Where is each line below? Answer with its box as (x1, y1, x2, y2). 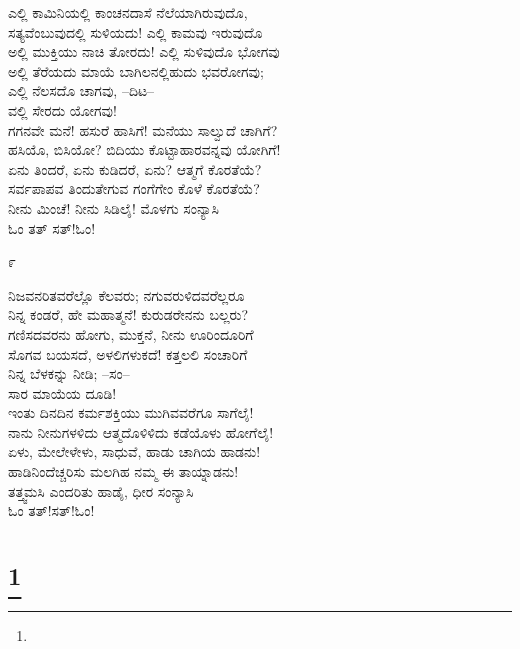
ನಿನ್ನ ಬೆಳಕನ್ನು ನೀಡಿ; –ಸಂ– (8, 363, 130, 384)
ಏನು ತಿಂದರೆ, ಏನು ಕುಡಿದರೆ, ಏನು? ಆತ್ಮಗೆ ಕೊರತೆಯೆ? (8, 158, 262, 179)
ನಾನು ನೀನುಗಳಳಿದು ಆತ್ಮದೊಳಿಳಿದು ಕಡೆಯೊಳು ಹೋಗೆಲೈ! (8, 421, 274, 442)
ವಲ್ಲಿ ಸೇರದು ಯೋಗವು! (8, 99, 117, 120)
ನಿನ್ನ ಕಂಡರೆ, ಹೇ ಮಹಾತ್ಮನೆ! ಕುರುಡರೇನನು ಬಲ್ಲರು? (8, 304, 249, 325)
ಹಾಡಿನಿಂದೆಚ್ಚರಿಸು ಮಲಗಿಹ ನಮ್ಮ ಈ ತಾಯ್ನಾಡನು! (8, 461, 239, 482)
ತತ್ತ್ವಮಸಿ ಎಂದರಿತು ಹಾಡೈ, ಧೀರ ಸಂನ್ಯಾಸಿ (8, 480, 194, 501)
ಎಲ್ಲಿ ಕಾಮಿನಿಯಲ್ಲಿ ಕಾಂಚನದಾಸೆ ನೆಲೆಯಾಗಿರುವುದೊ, (8, 2, 248, 22)
